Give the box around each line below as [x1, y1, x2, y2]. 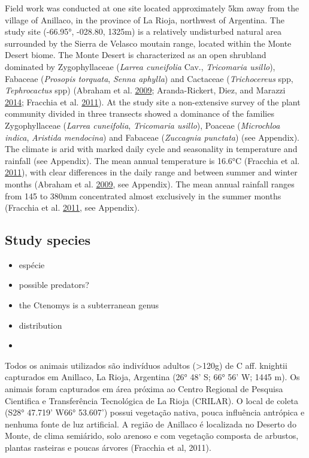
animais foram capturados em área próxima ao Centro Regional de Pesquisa [5, 383, 283, 395]
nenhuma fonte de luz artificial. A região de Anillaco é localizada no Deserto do [5, 417, 296, 430]
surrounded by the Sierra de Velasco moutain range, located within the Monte [5, 37, 292, 49]
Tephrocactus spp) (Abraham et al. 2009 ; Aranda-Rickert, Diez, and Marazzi [5, 84, 286, 96]
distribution [19, 319, 62, 331]
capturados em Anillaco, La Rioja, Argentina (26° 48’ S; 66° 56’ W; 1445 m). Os [5, 371, 300, 383]
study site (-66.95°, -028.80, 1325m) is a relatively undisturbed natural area [5, 25, 281, 38]
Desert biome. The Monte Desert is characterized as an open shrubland [5, 48, 266, 61]
